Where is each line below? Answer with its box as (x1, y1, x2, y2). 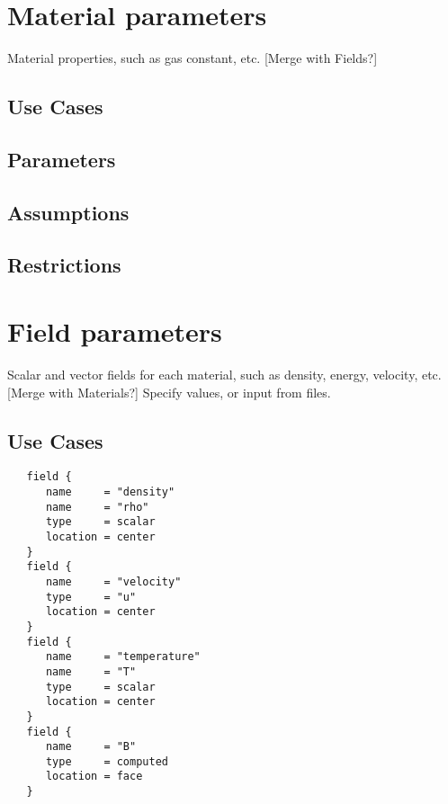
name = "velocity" (45, 575, 182, 588)
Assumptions (7, 198, 130, 226)
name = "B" (45, 740, 137, 754)
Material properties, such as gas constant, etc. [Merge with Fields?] (7, 49, 378, 67)
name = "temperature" (45, 650, 201, 664)
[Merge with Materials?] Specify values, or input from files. (7, 382, 331, 401)
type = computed (45, 755, 168, 768)
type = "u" (45, 590, 137, 603)
